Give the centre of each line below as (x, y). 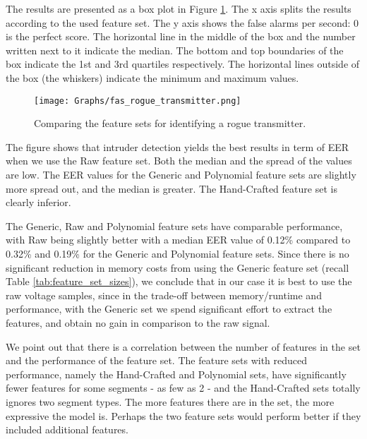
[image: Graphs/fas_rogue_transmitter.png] (138, 101)
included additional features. (67, 429)
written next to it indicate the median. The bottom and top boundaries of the (175, 50)
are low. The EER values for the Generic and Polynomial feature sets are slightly (181, 174)
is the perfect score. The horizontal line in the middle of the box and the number (181, 36)
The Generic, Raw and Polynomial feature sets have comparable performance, (174, 225)
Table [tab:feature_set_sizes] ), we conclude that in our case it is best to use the (179, 281)
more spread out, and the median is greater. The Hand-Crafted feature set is (172, 188)
